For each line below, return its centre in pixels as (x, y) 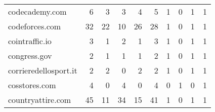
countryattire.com (40, 100)
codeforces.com (35, 26)
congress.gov (30, 55)
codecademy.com (37, 11)
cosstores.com (32, 85)
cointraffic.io (30, 41)
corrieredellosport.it (43, 70)
